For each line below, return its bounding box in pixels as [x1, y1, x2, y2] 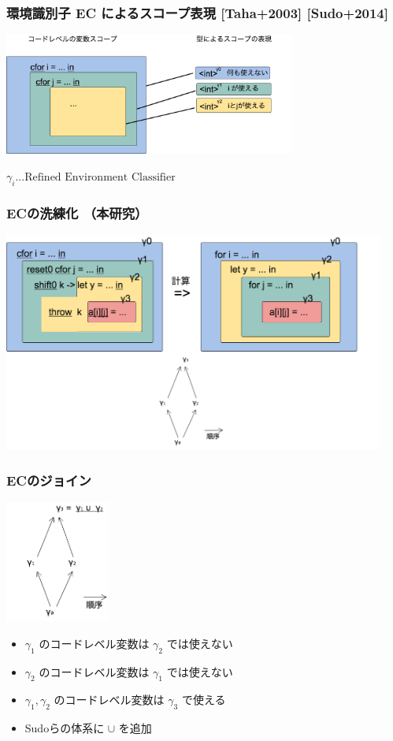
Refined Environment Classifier [24, 171, 176, 183]
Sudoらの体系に [24, 720, 105, 736]
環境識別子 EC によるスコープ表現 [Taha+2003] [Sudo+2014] [6, 2, 388, 22]
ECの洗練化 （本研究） [6, 203, 148, 222]
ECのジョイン [6, 470, 91, 490]
